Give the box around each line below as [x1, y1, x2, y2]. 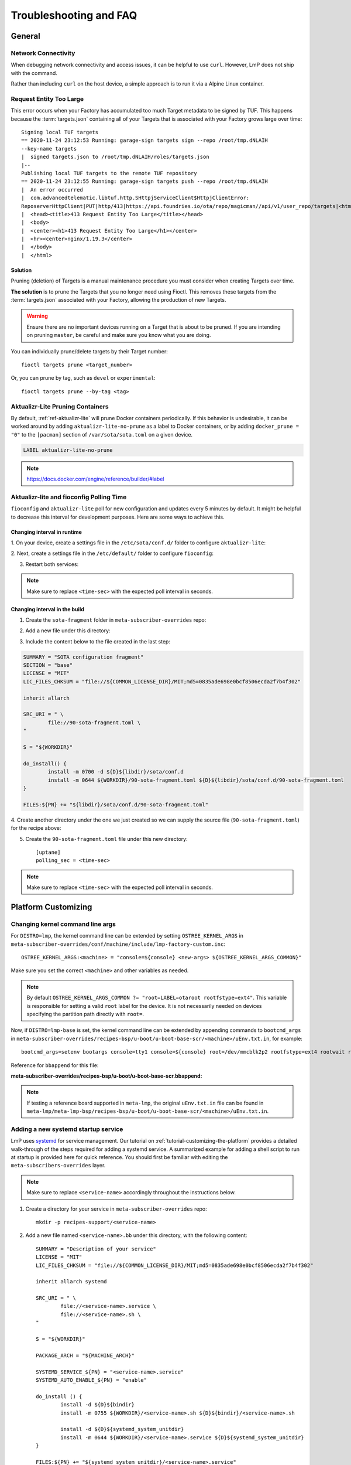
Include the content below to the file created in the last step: [25, 638, 171, 645]
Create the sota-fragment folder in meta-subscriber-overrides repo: [25, 616, 207, 624]
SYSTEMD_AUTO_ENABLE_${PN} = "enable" [36, 1377, 147, 1383]
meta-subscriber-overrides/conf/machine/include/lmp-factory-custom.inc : [11, 941, 225, 948]
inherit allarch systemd [36, 1278, 107, 1285]
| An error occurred [21, 186, 83, 193]
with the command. [11, 69, 58, 76]
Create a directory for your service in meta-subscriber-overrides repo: [25, 1205, 207, 1212]
